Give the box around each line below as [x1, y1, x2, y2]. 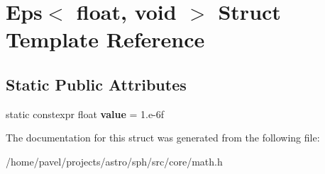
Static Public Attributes [6, 73, 187, 95]
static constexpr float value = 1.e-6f [6, 106, 165, 121]
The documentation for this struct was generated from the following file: [6, 130, 320, 145]
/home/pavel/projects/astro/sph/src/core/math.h [6, 153, 223, 168]
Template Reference [6, 25, 205, 54]
